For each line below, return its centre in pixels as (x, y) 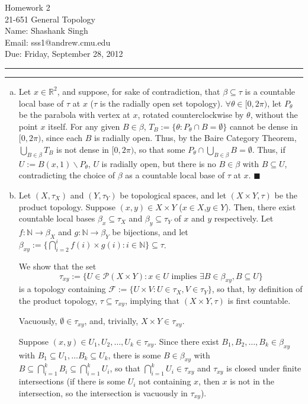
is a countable (270, 91)
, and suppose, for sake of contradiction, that (139, 91)
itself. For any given (84, 126)
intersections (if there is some (72, 381)
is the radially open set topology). (161, 103)
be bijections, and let (150, 231)
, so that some (160, 149)
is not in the (252, 381)
